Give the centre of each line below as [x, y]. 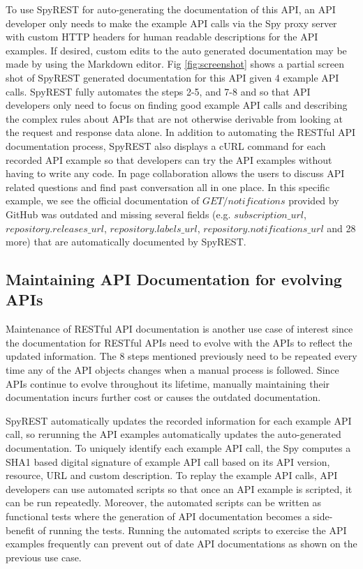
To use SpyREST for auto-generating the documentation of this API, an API [171, 9]
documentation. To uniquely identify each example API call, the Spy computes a [178, 448]
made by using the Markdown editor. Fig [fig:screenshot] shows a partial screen [175, 64]
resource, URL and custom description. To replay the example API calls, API [172, 475]
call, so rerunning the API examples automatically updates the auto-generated [173, 434]
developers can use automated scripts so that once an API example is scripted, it [179, 488]
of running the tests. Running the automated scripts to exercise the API [192, 530]
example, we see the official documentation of [103, 200]
